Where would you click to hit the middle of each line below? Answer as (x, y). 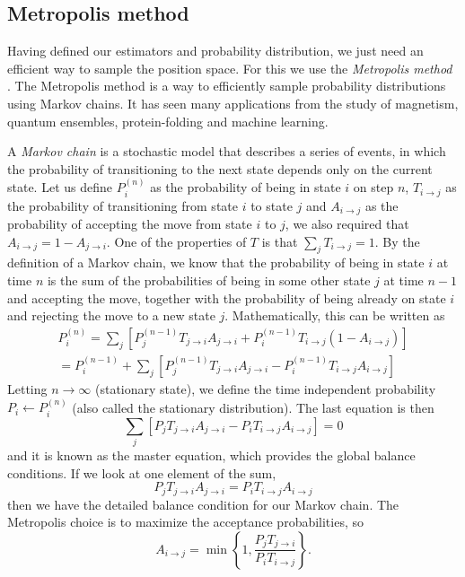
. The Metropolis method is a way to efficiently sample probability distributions (227, 86)
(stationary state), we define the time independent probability (266, 388)
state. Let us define (60, 187)
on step (373, 187)
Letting (27, 388)
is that (280, 241)
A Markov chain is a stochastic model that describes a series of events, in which (227, 151)
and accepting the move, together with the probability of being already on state (227, 297)
